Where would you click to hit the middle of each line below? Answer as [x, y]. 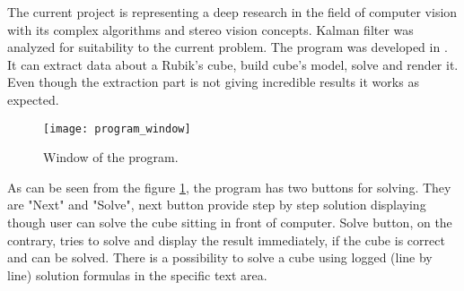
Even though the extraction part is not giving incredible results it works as [213, 82]
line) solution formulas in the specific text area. [137, 274]
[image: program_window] [117, 128]
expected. [33, 99]
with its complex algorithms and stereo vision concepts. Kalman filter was [210, 29]
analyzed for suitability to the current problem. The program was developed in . [228, 47]
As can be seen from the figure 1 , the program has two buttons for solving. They [229, 187]
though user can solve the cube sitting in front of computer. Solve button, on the [230, 222]
